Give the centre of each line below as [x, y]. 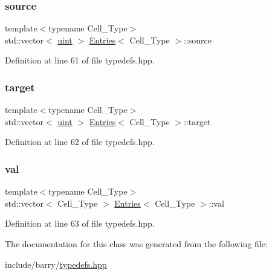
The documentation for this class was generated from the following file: [136, 244]
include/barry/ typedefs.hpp [56, 264]
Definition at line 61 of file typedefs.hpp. [80, 60]
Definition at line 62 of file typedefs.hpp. [80, 142]
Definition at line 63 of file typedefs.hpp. [80, 223]
